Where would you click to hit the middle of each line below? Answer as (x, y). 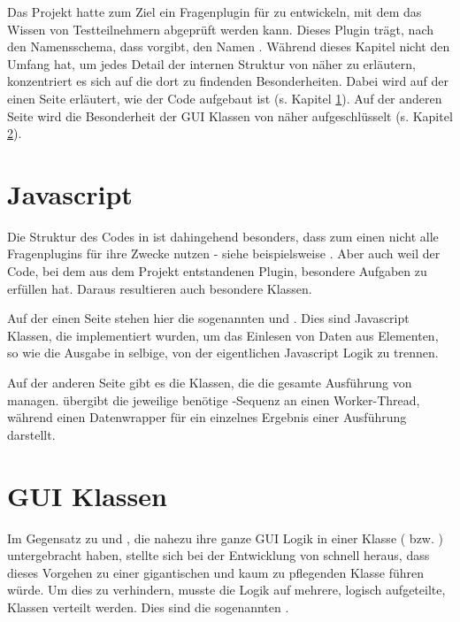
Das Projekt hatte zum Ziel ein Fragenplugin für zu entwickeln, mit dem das (215, 12)
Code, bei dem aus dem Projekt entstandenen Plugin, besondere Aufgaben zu (217, 271)
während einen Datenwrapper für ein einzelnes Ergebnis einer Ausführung (207, 417)
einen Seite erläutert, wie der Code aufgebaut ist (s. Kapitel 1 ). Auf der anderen (225, 98)
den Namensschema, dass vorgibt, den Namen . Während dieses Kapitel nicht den (229, 46)
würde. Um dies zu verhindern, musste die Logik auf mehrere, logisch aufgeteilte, (226, 590)
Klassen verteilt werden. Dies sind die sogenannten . (148, 607)
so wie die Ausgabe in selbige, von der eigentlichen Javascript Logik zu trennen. (223, 353)
